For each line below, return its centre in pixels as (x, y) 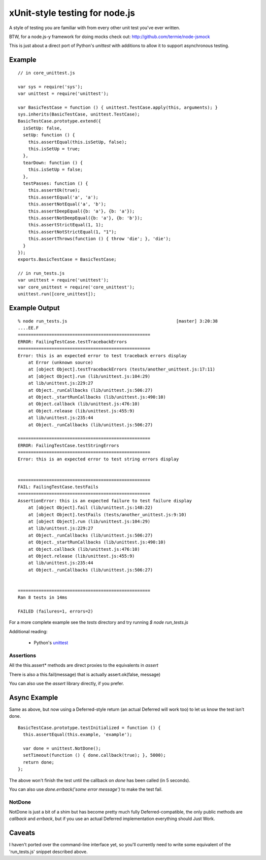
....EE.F (28, 328)
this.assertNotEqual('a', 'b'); (67, 204)
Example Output (34, 308)
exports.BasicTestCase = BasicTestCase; (67, 260)
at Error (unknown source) (61, 362)
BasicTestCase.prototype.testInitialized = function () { (89, 728)
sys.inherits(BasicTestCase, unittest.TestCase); (79, 114)
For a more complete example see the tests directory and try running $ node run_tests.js (99, 622)
